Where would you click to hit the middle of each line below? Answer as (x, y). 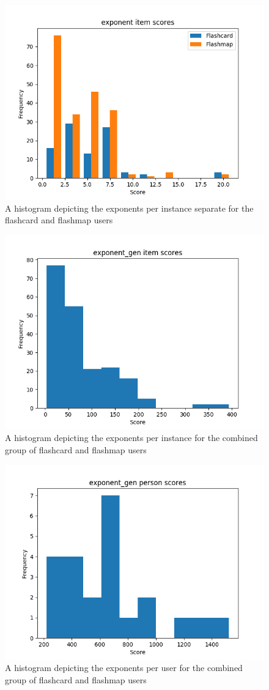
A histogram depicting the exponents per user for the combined (124, 668)
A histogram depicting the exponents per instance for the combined (131, 438)
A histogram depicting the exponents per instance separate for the (129, 208)
